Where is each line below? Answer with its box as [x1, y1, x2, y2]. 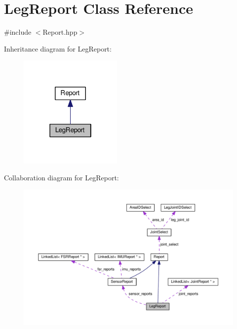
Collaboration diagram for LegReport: [4, 172, 119, 182]
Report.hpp [42, 27, 78, 37]
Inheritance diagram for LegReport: [4, 43, 112, 54]
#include [4, 27, 32, 37]
